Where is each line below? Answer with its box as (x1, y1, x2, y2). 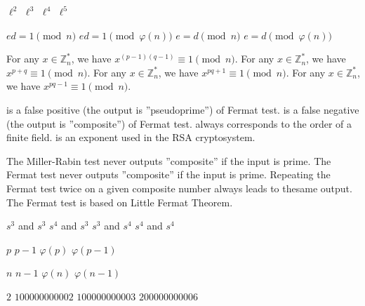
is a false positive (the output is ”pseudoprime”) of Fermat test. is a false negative (6, 102, 359, 117)
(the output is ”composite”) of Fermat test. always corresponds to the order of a (6, 116, 352, 131)
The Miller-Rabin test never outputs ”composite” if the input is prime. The (6, 153, 331, 168)
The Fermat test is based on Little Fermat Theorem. (6, 194, 233, 209)
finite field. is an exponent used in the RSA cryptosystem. (6, 130, 255, 145)
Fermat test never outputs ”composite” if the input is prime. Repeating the (6, 167, 331, 182)
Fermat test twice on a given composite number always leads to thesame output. (6, 180, 352, 195)
